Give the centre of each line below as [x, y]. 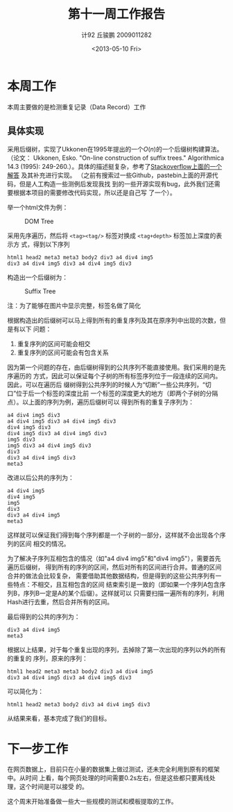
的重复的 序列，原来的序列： [48, 658]
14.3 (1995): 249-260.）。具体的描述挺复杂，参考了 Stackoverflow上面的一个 [115, 166]
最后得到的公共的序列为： [44, 617]
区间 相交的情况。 [44, 544]
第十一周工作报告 [116, 14]
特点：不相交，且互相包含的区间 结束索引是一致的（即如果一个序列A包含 [116, 584]
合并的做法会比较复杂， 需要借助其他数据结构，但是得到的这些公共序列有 [111, 576]
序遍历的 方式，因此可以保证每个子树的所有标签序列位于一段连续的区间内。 [114, 375]
